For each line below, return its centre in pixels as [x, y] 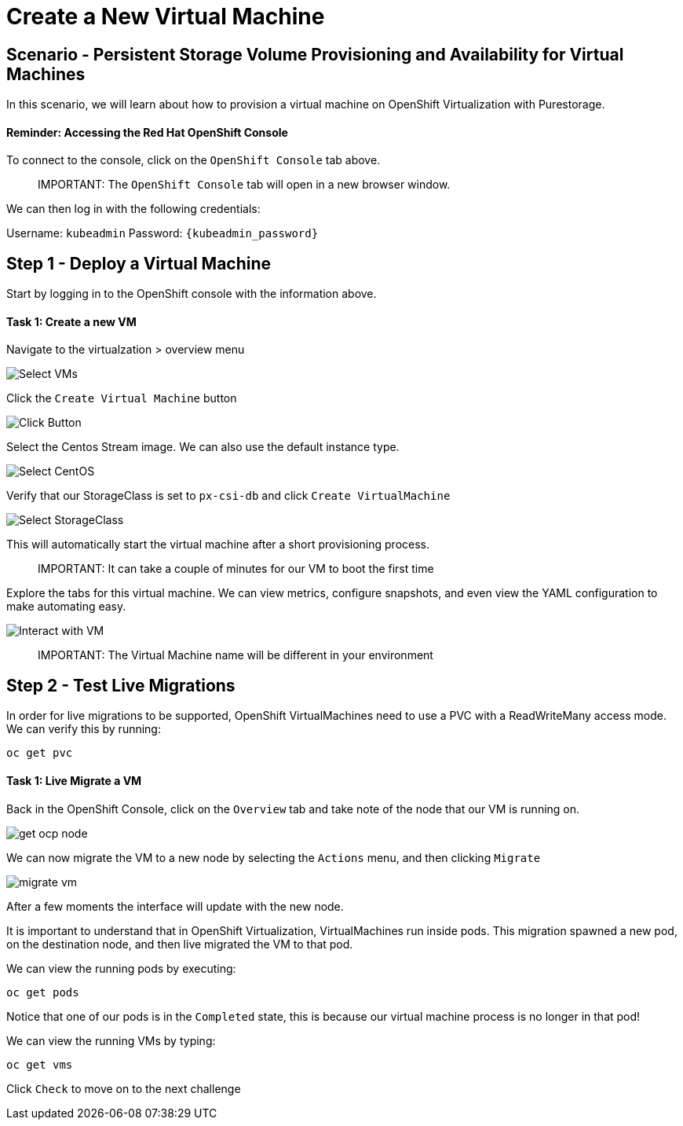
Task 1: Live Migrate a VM [74, 780]
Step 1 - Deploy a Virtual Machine [139, 263]
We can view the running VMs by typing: [111, 1040]
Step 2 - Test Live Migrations [121, 685]
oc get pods [43, 992]
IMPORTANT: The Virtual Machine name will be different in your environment [236, 655]
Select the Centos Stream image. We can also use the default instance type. [203, 447]
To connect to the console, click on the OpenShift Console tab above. [194, 160]
